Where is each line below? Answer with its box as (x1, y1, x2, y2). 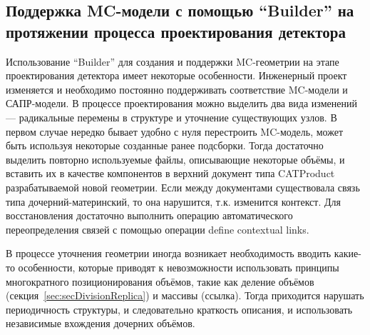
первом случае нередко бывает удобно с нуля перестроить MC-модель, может (6, 124, 344, 139)
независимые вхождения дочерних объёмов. (6, 316, 195, 331)
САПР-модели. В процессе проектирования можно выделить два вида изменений (6, 96, 357, 111)
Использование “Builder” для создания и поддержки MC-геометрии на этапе (6, 54, 339, 69)
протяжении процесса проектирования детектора (6, 20, 346, 42)
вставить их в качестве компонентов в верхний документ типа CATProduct (6, 166, 335, 181)
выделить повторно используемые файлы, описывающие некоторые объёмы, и (6, 151, 345, 166)
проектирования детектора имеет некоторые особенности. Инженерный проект (6, 68, 347, 83)
